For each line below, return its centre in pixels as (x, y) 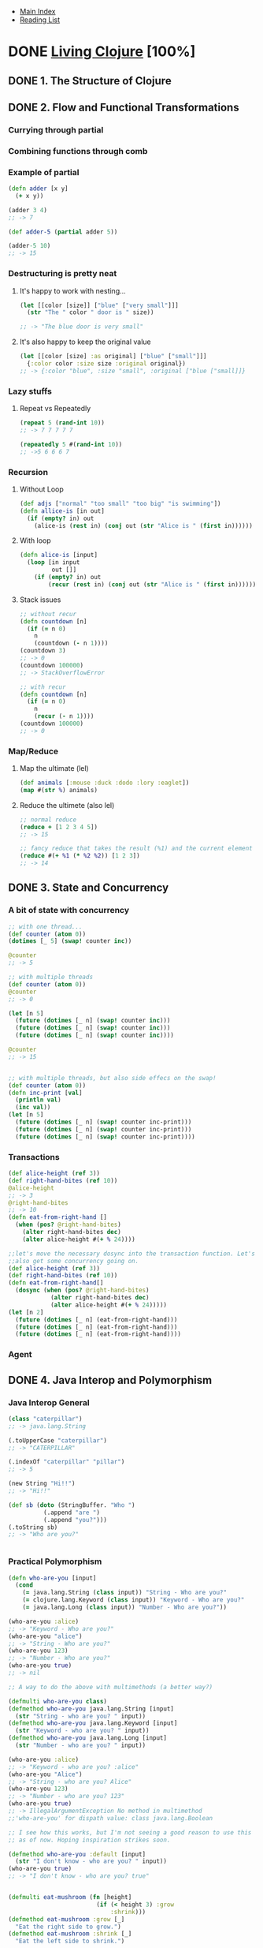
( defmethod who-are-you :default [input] (77, 1854)
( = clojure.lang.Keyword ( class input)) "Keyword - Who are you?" (133, 1600)
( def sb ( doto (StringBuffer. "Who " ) (72, 1505)
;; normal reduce (48, 820)
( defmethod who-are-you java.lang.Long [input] (88, 1738)
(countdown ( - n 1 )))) (71, 643)
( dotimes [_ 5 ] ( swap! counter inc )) (70, 941)
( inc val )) (33, 1108)
